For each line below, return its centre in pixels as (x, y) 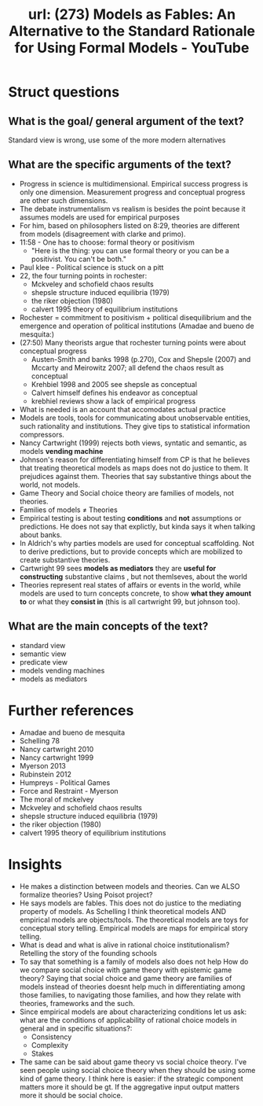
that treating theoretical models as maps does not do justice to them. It (134, 468)
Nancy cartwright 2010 (57, 749)
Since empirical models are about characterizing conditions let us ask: (133, 1012)
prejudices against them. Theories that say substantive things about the (135, 476)
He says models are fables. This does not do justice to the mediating (130, 903)
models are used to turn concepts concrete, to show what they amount (135, 593)
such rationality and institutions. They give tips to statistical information (135, 426)
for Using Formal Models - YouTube (132, 48)
